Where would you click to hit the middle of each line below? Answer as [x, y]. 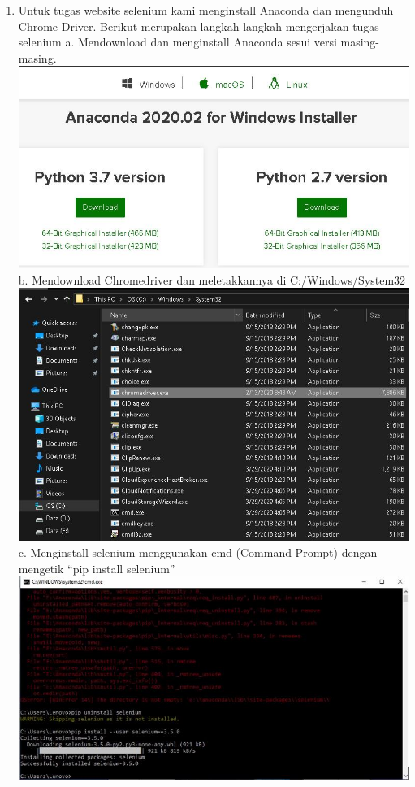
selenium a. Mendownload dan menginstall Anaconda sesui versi [177, 42]
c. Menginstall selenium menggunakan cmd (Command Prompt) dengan [198, 552]
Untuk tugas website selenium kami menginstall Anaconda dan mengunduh [206, 10]
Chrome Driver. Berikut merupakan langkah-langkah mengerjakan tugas [199, 26]
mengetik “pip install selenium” [97, 568]
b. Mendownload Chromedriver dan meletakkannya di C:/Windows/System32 [212, 279]
